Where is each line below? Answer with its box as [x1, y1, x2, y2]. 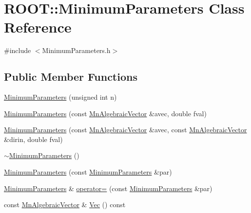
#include [4, 45, 31, 55]
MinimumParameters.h [42, 45, 111, 55]
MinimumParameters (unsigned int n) [4, 92, 117, 102]
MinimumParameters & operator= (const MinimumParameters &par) [4, 183, 212, 193]
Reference [4, 17, 72, 37]
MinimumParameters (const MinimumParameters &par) [4, 167, 172, 177]
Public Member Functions [4, 69, 137, 84]
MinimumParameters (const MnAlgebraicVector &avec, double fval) [4, 108, 207, 118]
